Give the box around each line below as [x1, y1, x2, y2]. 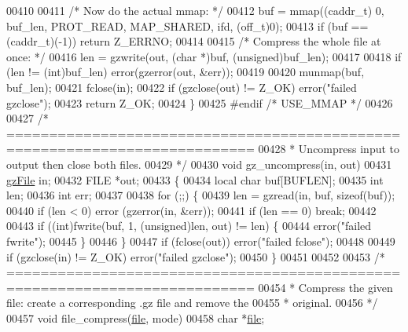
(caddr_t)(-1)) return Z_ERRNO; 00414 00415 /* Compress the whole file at [6, 33, 381, 49]
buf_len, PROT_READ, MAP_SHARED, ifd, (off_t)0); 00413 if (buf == [6, 17, 369, 34]
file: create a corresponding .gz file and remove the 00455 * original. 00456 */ [6, 294, 378, 311]
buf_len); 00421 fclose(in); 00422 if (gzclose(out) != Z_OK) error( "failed [6, 78, 357, 95]
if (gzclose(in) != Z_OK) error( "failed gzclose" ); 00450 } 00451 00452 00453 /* [6, 248, 385, 265]
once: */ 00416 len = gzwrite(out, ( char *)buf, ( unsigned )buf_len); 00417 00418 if [6, 48, 402, 64]
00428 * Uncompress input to [258, 140, 400, 157]
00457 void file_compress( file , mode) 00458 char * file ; [6, 309, 265, 326]
